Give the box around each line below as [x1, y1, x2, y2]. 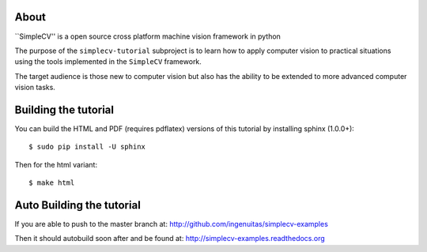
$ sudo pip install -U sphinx [28, 142, 146, 152]
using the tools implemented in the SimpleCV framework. [14, 57, 202, 66]
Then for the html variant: [14, 160, 98, 169]
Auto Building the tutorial [14, 198, 142, 212]
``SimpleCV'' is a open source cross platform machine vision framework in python [14, 32, 281, 41]
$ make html [28, 179, 75, 187]
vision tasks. [14, 83, 55, 92]
